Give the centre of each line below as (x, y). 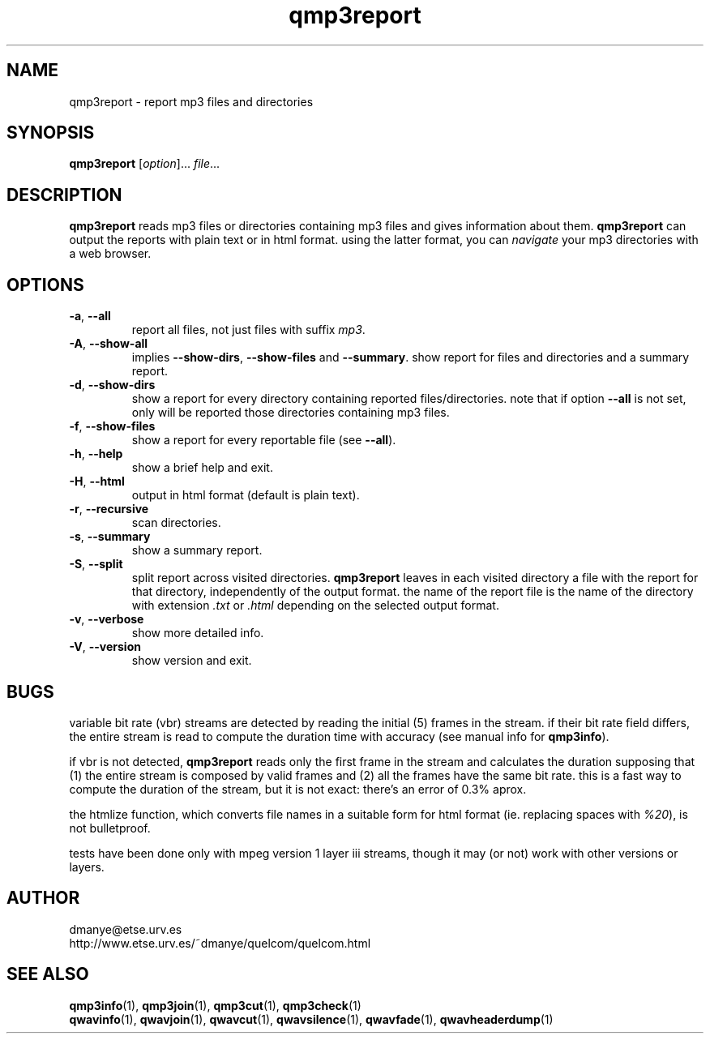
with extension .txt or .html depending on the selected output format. (315, 606)
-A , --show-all (109, 344)
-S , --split (96, 564)
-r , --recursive (109, 509)
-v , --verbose (107, 619)
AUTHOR (43, 898)
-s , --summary (110, 537)
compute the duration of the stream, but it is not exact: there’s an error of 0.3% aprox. (298, 789)
